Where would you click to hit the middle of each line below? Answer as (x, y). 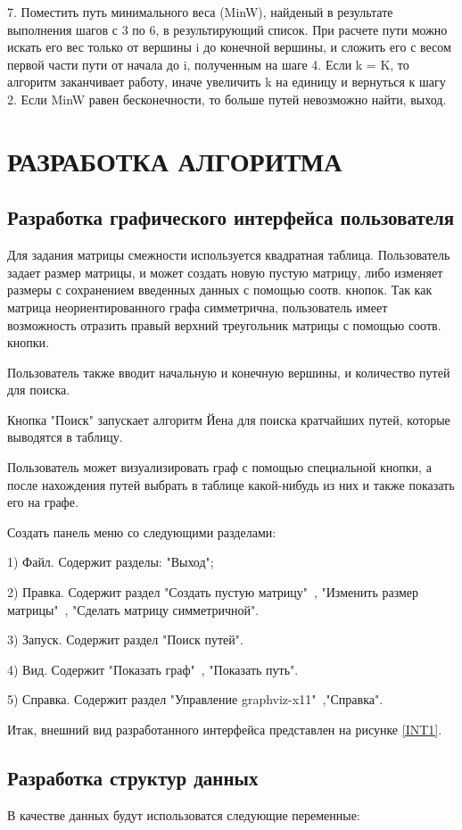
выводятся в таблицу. (65, 437)
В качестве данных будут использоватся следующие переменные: (184, 814)
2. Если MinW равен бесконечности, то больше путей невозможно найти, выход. (227, 99)
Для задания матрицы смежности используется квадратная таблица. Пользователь (229, 255)
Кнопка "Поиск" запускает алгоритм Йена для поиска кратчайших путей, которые (229, 419)
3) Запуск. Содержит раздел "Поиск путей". (125, 639)
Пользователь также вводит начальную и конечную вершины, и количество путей (229, 372)
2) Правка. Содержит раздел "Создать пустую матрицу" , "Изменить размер (213, 592)
